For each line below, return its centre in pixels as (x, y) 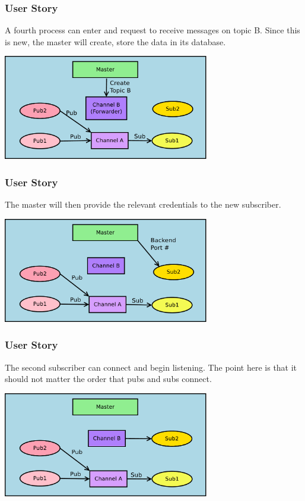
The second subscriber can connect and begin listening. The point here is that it (151, 367)
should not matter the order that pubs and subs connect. (108, 379)
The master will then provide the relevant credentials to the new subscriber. (143, 204)
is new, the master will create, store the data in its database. (115, 41)
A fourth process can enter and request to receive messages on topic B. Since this (152, 30)
